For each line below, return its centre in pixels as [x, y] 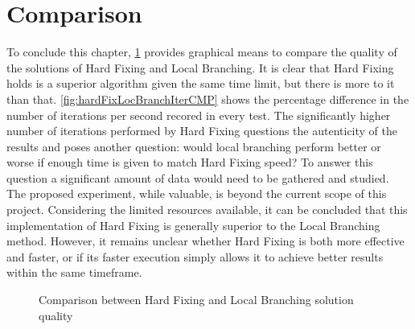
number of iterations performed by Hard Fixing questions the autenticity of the [202, 131]
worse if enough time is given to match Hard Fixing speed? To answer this [190, 162]
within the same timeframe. [74, 272]
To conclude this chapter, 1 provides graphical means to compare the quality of [202, 52]
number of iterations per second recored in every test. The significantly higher [199, 115]
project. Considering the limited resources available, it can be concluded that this [207, 210]
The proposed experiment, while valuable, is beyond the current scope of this [197, 193]
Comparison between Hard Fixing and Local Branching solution [196, 300]
